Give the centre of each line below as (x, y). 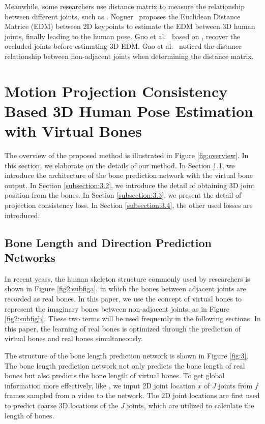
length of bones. (30, 415)
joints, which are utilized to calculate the (190, 405)
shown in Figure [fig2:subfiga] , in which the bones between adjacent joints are (125, 289)
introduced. (22, 215)
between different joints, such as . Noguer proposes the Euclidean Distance (123, 16)
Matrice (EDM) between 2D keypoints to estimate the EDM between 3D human (130, 26)
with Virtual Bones (73, 131)
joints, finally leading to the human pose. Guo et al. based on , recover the (123, 36)
